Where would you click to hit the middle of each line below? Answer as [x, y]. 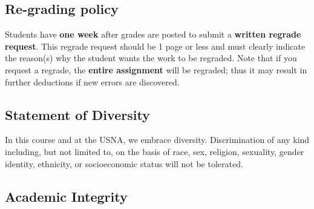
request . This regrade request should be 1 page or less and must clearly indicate [155, 46]
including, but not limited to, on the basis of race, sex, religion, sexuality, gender [155, 151]
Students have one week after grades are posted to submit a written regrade [153, 34]
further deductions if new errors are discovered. [92, 81]
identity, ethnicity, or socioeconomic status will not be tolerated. [124, 163]
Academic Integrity [66, 196]
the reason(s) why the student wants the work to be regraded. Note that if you [151, 58]
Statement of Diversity [77, 114]
